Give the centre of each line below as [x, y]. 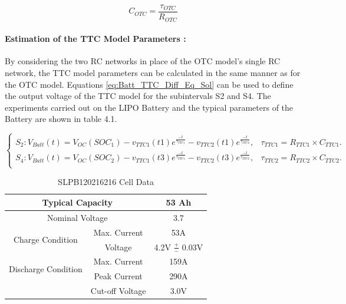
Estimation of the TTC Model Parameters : [95, 39]
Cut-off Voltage [118, 291]
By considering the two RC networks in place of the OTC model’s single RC [143, 61]
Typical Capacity [78, 202]
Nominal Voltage [78, 217]
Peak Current [118, 276]
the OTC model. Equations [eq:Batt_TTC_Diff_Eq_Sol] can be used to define [149, 84]
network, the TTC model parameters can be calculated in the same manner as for [153, 72]
